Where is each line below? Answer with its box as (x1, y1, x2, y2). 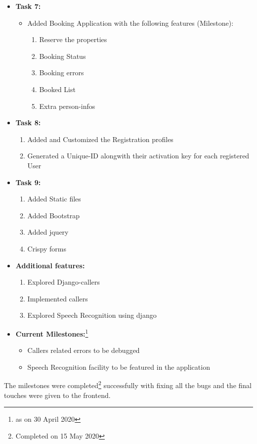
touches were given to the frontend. (4, 390, 111, 400)
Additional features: (15, 260, 85, 270)
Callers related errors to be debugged (27, 345, 140, 355)
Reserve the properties (39, 34, 107, 45)
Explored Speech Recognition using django (27, 310, 157, 320)
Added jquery (27, 227, 69, 237)
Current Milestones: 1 (15, 327, 88, 339)
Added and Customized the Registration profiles (27, 134, 173, 144)
